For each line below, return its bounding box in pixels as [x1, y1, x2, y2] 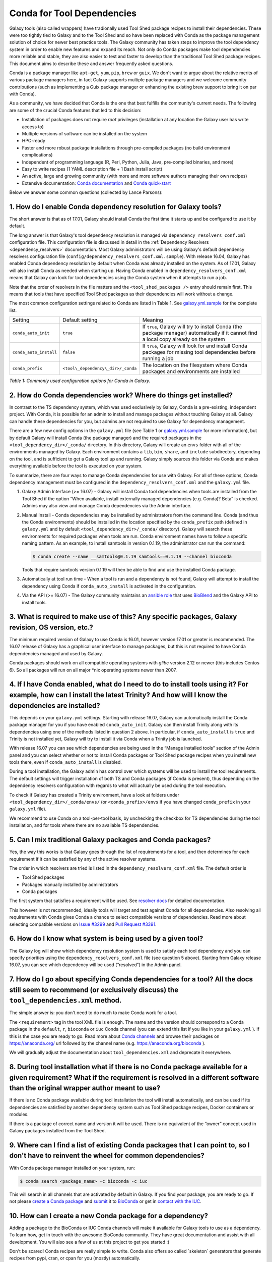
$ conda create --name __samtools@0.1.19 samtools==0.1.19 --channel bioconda [32, 554, 232, 560]
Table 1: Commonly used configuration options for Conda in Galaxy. [9, 378, 151, 384]
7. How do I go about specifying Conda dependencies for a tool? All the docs [9, 975, 253, 984]
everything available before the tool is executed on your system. [9, 463, 143, 469]
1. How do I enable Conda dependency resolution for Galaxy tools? [9, 202, 222, 211]
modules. [9, 1111, 29, 1118]
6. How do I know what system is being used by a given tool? [9, 934, 203, 943]
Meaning [142, 317, 163, 324]
